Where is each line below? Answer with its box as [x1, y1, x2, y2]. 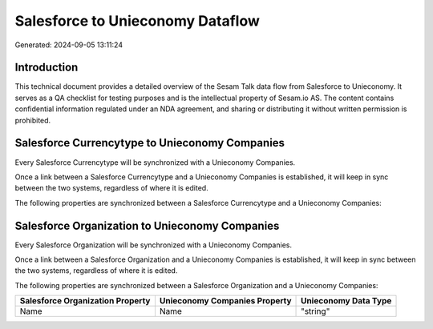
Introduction [14, 61, 79, 74]
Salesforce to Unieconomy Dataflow [14, 12, 260, 30]
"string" [301, 306, 330, 317]
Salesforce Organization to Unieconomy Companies [14, 219, 280, 232]
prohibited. [14, 115, 51, 125]
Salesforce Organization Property [19, 295, 151, 307]
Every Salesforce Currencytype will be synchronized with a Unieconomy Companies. [14, 157, 296, 167]
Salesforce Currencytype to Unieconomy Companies [14, 136, 285, 150]
